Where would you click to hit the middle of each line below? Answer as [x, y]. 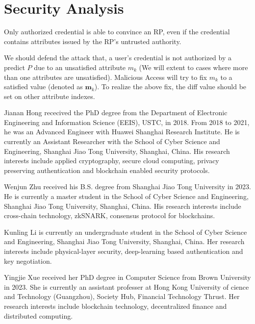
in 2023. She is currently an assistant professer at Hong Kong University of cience [127, 287]
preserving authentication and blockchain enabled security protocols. [107, 170]
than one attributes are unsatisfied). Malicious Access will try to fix [105, 77]
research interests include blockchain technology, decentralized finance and [115, 306]
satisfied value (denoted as [43, 87]
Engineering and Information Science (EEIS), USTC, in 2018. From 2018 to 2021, [127, 122]
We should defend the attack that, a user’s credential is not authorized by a [118, 58]
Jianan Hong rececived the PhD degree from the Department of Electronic [116, 112]
